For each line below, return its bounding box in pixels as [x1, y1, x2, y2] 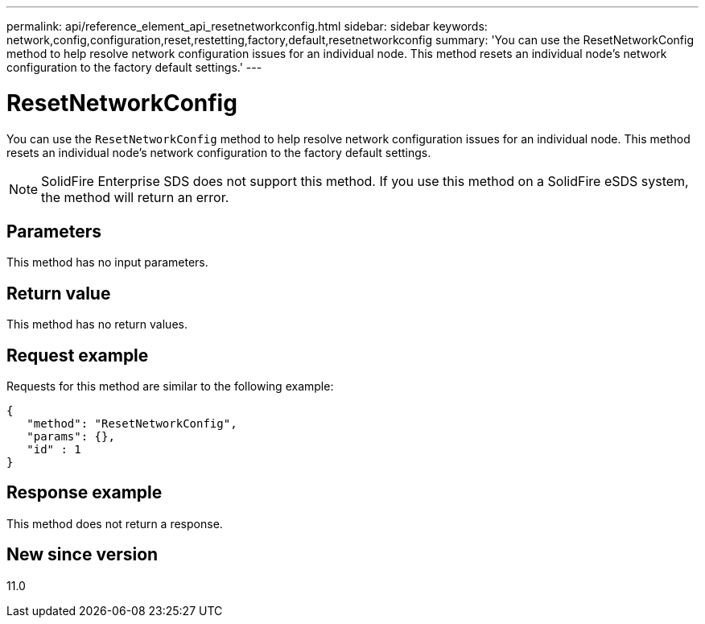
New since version [6, 544, 159, 565]
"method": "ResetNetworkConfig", [27, 417, 237, 431]
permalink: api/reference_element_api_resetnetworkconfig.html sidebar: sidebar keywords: [6, 19, 488, 33]
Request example [6, 345, 149, 366]
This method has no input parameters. [6, 255, 208, 270]
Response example [6, 482, 163, 503]
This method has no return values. [6, 317, 188, 332]
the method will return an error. [41, 188, 229, 205]
